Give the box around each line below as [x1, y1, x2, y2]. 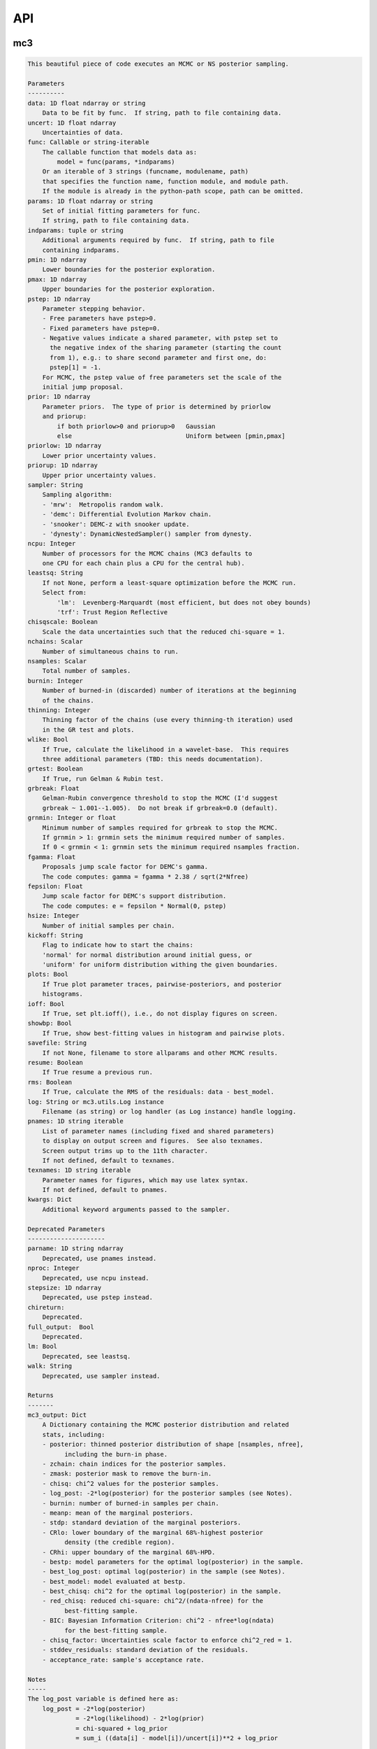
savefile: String [27, 1039, 87, 1047]
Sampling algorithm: [42, 490, 113, 499]
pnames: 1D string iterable [27, 1117, 124, 1126]
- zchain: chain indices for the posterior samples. [42, 1460, 227, 1468]
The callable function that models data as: [42, 148, 198, 156]
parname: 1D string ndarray [27, 1245, 124, 1252]
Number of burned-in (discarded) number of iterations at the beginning [42, 686, 297, 695]
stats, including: [42, 1431, 105, 1438]
